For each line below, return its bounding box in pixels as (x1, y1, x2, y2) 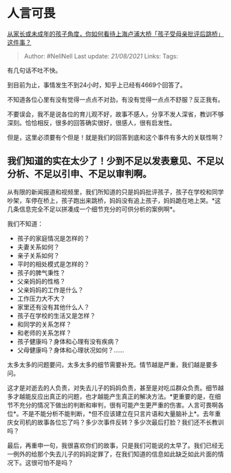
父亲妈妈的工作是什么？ (16, 285, 84, 294)
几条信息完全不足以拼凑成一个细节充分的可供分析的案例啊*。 (7, 205, 179, 213)
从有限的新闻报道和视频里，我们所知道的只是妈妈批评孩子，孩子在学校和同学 (7, 188, 224, 196)
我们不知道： (7, 219, 43, 228)
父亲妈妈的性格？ (16, 277, 66, 285)
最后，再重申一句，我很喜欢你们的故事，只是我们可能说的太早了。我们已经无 (7, 441, 224, 450)
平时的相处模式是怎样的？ (16, 260, 90, 268)
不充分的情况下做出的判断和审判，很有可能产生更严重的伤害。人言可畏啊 (12, 401, 218, 409)
